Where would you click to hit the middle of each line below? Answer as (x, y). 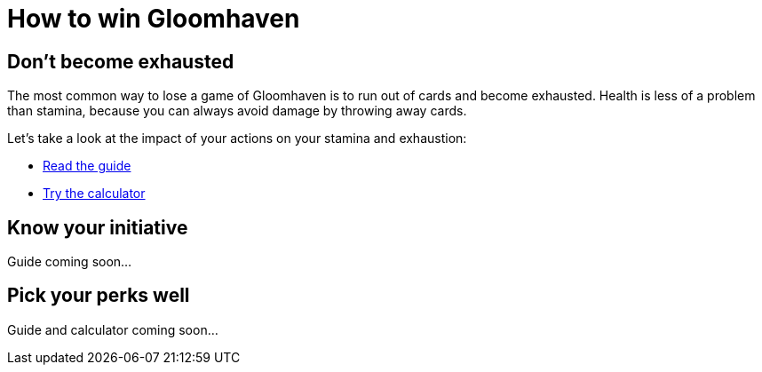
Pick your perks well (99, 296)
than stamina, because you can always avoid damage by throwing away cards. (237, 111)
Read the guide (87, 166)
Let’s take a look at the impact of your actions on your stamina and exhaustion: (237, 139)
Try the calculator (94, 194)
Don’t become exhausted (121, 61)
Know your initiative (98, 227)
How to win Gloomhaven (154, 19)
